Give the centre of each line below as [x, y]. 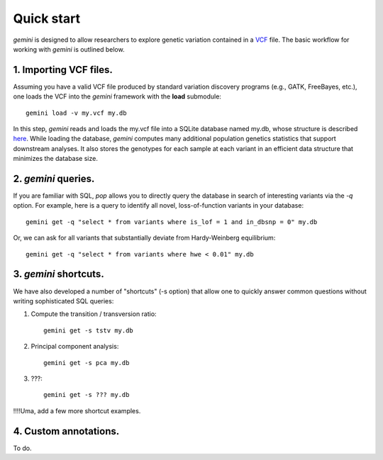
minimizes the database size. [56, 159]
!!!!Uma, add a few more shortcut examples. [77, 410]
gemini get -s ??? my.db [87, 395]
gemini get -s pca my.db [87, 363]
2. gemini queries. [54, 179]
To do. [22, 448]
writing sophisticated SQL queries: [63, 301]
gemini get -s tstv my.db [89, 330]
